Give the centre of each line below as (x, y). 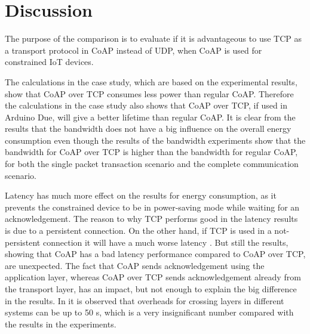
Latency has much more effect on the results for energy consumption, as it (141, 195)
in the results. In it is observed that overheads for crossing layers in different (145, 300)
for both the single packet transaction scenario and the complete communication (152, 164)
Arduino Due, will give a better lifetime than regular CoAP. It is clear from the (150, 117)
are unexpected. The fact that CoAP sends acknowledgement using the (135, 265)
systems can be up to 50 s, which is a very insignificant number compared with (149, 312)
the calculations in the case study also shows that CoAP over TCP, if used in (146, 105)
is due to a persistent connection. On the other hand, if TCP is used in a (138, 231)
